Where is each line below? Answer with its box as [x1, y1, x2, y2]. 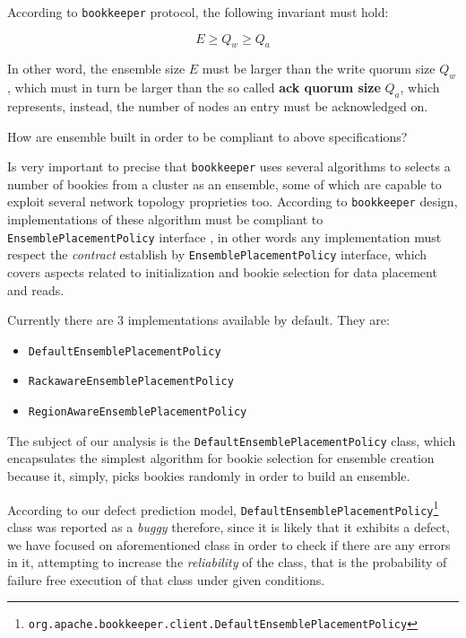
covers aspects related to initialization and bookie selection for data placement [7, 263, 437, 282]
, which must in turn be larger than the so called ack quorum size [7, 78, 381, 97]
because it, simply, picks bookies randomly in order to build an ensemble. [7, 467, 410, 485]
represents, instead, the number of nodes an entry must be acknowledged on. [7, 97, 428, 116]
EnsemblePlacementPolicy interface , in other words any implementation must [7, 227, 442, 246]
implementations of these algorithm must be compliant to [7, 210, 324, 229]
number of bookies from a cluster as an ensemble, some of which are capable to [7, 174, 442, 193]
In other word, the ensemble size [7, 59, 186, 78]
